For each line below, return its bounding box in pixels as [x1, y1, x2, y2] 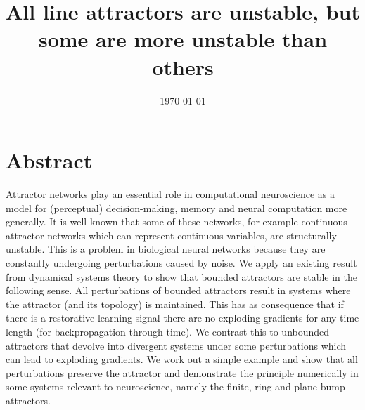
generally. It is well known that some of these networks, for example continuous [6, 214, 347, 229]
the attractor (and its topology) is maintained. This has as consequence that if [6, 296, 344, 311]
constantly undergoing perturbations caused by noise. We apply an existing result [6, 256, 357, 270]
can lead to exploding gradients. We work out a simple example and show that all [6, 352, 358, 366]
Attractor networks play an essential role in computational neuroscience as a [6, 187, 335, 201]
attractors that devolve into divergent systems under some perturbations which [6, 338, 347, 352]
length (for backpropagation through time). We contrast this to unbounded [6, 324, 330, 338]
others [152, 52, 214, 81]
